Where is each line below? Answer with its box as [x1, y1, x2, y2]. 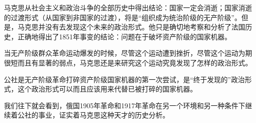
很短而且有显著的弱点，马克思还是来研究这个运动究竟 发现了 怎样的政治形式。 [4, 57, 252, 67]
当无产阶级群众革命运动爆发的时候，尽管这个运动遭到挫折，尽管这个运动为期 [4, 48, 252, 58]
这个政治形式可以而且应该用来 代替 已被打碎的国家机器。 [17, 84, 197, 94]
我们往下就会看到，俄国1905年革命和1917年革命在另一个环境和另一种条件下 [4, 100, 245, 110]
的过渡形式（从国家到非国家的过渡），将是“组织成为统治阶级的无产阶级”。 [4, 12, 242, 22]
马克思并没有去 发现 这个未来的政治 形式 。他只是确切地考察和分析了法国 [17, 22, 245, 32]
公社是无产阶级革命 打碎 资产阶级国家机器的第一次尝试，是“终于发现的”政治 [4, 74, 245, 84]
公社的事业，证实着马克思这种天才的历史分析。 [17, 110, 169, 120]
